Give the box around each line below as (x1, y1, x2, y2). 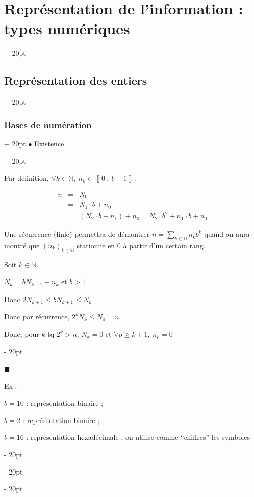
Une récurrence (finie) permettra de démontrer (4, 229, 150, 239)
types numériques (4, 18, 130, 39)
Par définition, (4, 172, 49, 183)
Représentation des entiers (4, 72, 147, 88)
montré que (4, 240, 40, 251)
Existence (34, 138, 64, 148)
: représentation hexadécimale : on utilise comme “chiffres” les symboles (26, 432, 250, 442)
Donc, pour (4, 328, 39, 339)
